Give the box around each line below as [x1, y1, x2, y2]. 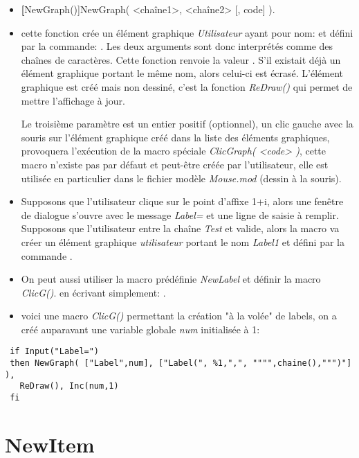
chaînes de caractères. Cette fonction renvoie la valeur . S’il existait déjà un [21, 52, 341, 67]
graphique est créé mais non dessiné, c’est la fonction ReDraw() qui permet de [21, 79, 353, 94]
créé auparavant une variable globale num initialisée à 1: [21, 322, 260, 336]
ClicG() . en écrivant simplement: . [21, 285, 166, 299]
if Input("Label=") [10, 346, 100, 357]
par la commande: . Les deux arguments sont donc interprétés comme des [21, 39, 333, 53]
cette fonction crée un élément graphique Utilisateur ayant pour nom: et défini [21, 25, 353, 39]
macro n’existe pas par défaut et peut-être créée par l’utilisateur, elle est [21, 157, 329, 171]
